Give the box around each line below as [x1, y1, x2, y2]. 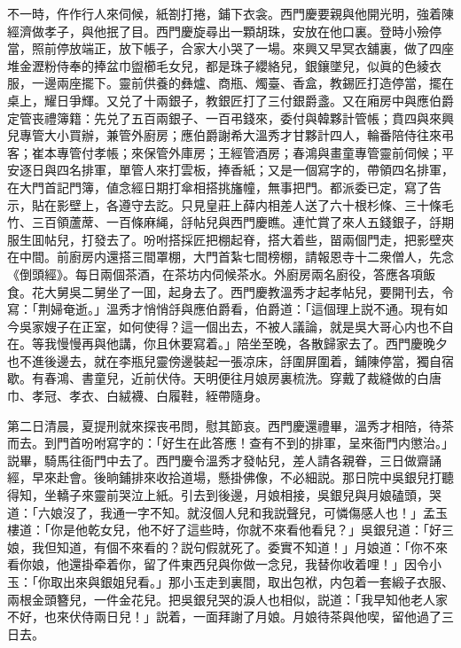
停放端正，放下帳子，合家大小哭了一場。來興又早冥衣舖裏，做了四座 [56, 39, 454, 58]
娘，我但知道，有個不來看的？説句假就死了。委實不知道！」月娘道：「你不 [7, 537, 435, 556]
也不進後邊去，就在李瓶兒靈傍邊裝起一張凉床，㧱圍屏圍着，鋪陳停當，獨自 [7, 351, 441, 370]
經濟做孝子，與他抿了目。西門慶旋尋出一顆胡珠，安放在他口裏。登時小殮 [7, 21, 429, 40]
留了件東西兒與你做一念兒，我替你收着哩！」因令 [143, 555, 429, 574]
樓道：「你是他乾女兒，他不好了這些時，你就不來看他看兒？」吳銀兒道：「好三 [7, 520, 454, 539]
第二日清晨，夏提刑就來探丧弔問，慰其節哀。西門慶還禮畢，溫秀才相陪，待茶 [7, 416, 454, 434]
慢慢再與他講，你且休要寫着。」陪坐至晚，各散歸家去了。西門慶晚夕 [56, 334, 448, 353]
